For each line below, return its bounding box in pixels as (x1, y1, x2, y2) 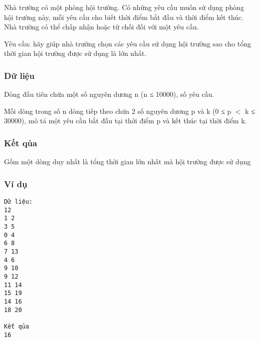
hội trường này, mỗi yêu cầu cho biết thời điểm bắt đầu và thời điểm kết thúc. (4, 11, 244, 22)
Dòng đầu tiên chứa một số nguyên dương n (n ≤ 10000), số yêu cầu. (4, 89, 215, 99)
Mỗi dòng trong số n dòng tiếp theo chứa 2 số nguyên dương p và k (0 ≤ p (4, 105, 232, 116)
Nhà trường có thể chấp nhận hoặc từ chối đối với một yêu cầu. (4, 21, 199, 32)
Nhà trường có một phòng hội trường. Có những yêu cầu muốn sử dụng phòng (4, 2, 244, 12)
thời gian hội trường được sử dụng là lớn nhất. (4, 48, 147, 58)
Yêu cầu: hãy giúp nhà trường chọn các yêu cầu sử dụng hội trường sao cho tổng (4, 38, 251, 48)
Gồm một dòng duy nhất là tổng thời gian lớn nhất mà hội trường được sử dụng (4, 156, 251, 167)
